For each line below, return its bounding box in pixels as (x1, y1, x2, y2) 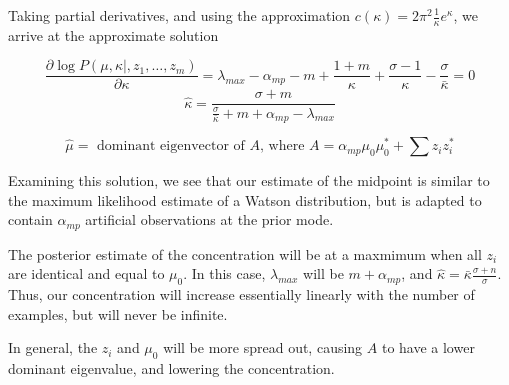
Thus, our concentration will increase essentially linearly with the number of (8, 284, 475, 305)
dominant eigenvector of (97, 139, 245, 154)
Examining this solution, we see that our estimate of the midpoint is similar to (8, 170, 490, 191)
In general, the (8, 337, 98, 358)
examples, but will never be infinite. (8, 303, 228, 324)
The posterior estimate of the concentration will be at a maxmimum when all (8, 243, 482, 264)
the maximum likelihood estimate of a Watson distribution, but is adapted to (8, 189, 482, 210)
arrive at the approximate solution (8, 24, 219, 45)
